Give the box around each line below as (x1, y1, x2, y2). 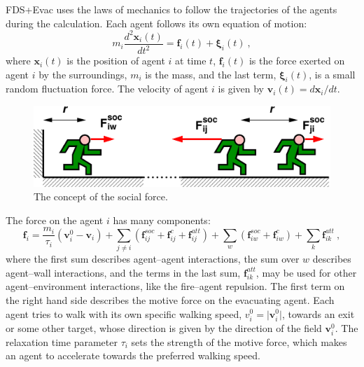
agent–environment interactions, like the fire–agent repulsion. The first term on (6, 279, 345, 293)
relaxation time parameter (6, 334, 118, 349)
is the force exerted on (248, 53, 345, 68)
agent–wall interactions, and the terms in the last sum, (6, 265, 241, 279)
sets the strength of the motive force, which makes (131, 334, 347, 349)
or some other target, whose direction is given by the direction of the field (6, 320, 322, 335)
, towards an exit (281, 306, 355, 321)
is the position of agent (66, 53, 165, 68)
